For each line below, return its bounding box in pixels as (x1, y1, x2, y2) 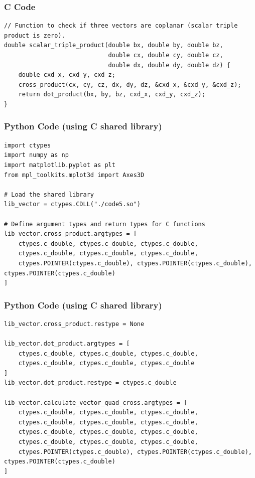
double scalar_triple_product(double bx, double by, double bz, (4, 42, 223, 49)
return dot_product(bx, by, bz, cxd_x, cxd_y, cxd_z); (18, 91, 205, 98)
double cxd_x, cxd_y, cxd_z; (18, 71, 115, 79)
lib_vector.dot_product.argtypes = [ (4, 340, 130, 348)
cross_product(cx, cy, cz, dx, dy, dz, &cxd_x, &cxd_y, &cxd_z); (18, 81, 241, 88)
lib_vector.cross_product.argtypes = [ (4, 230, 137, 238)
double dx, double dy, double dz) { (108, 61, 231, 69)
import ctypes (4, 141, 51, 149)
